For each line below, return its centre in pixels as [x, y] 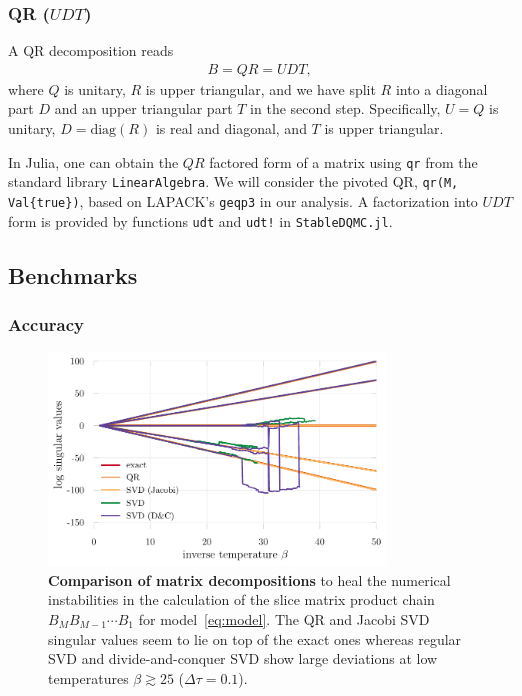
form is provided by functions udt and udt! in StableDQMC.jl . [200, 220]
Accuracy [46, 323]
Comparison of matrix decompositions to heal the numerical [249, 579]
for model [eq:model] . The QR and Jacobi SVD [284, 618]
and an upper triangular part [143, 108]
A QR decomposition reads [91, 50]
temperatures [88, 677]
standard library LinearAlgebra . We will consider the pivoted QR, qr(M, [233, 181]
